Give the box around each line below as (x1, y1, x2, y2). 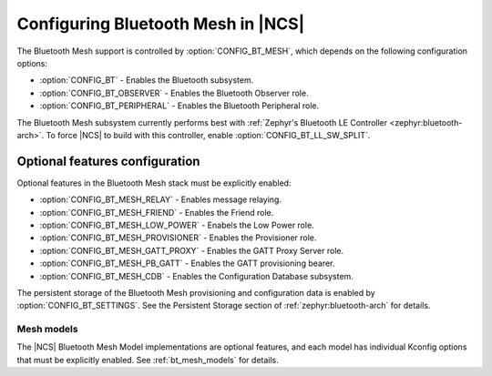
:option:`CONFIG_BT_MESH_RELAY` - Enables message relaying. (39, 194, 282, 205)
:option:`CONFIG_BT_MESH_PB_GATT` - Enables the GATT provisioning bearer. (39, 258, 335, 269)
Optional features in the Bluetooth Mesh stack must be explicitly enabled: (16, 178, 292, 188)
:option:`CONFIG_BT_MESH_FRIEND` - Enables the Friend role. (39, 207, 274, 218)
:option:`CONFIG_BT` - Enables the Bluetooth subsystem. (39, 75, 254, 86)
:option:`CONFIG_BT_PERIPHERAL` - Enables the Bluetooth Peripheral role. (39, 100, 320, 111)
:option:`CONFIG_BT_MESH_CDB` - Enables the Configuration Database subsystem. (39, 270, 354, 281)
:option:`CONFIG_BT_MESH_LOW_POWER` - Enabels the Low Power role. (39, 219, 314, 230)
